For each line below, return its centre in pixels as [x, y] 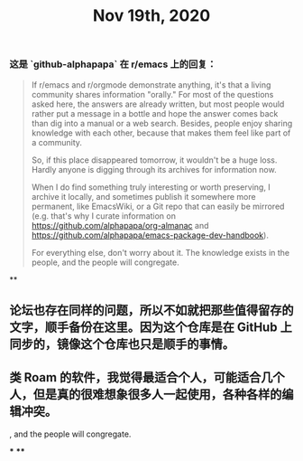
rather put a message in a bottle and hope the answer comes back [155, 113]
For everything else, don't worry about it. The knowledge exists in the [161, 252]
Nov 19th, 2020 [151, 16]
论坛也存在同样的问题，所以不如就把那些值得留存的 [151, 310]
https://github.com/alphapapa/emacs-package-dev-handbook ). [150, 235]
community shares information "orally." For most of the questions [152, 94]
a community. [57, 142]
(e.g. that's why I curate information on [103, 216]
